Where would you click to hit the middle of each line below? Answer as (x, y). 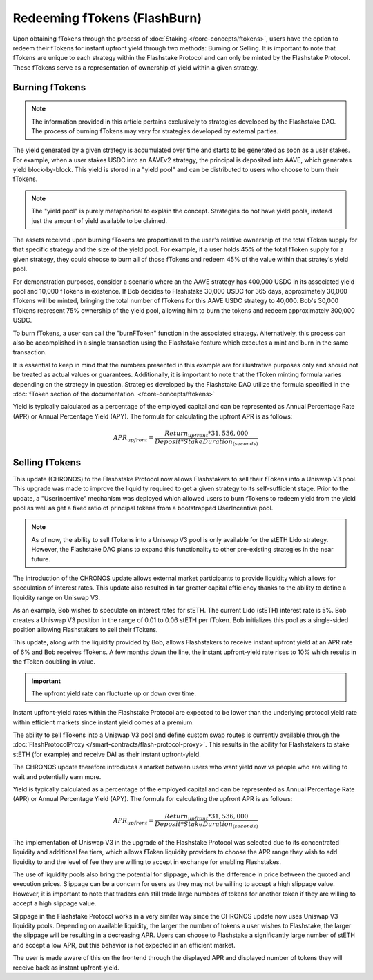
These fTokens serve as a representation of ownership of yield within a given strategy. (136, 67)
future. (41, 559)
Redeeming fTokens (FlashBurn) (107, 18)
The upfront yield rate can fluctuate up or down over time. (114, 693)
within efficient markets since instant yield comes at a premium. (104, 722)
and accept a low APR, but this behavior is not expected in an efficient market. (124, 945)
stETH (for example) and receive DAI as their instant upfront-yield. (107, 754)
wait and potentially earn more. (57, 776)
